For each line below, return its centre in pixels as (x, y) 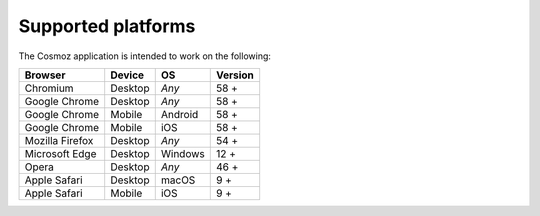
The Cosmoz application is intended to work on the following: (145, 56)
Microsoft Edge (60, 153)
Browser (45, 75)
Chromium (49, 88)
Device (127, 75)
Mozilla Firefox (59, 140)
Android (179, 114)
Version (235, 75)
